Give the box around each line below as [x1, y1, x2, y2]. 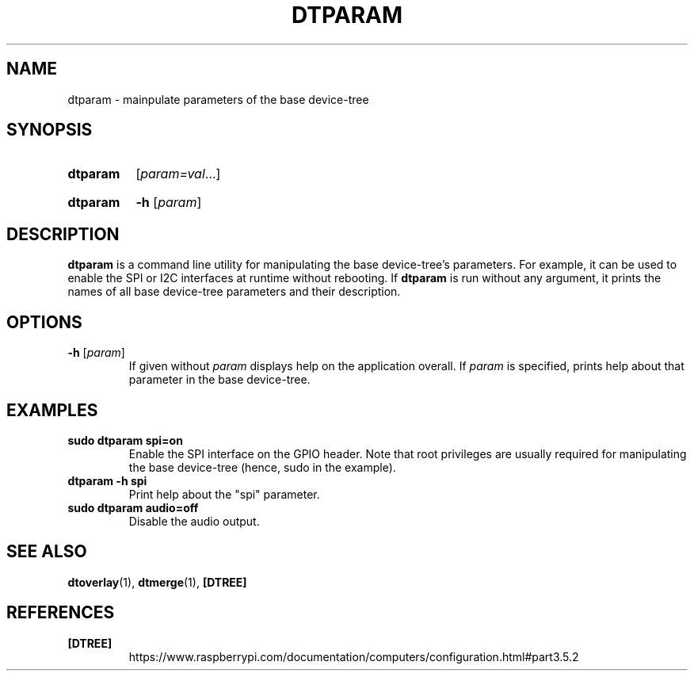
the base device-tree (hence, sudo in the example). [128, 460, 396, 474]
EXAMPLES [6, 400, 98, 420]
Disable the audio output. [128, 514, 260, 528]
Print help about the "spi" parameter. [128, 487, 320, 501]
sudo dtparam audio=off [67, 500, 199, 514]
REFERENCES [6, 602, 115, 623]
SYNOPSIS [6, 120, 93, 140]
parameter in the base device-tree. [128, 373, 311, 387]
